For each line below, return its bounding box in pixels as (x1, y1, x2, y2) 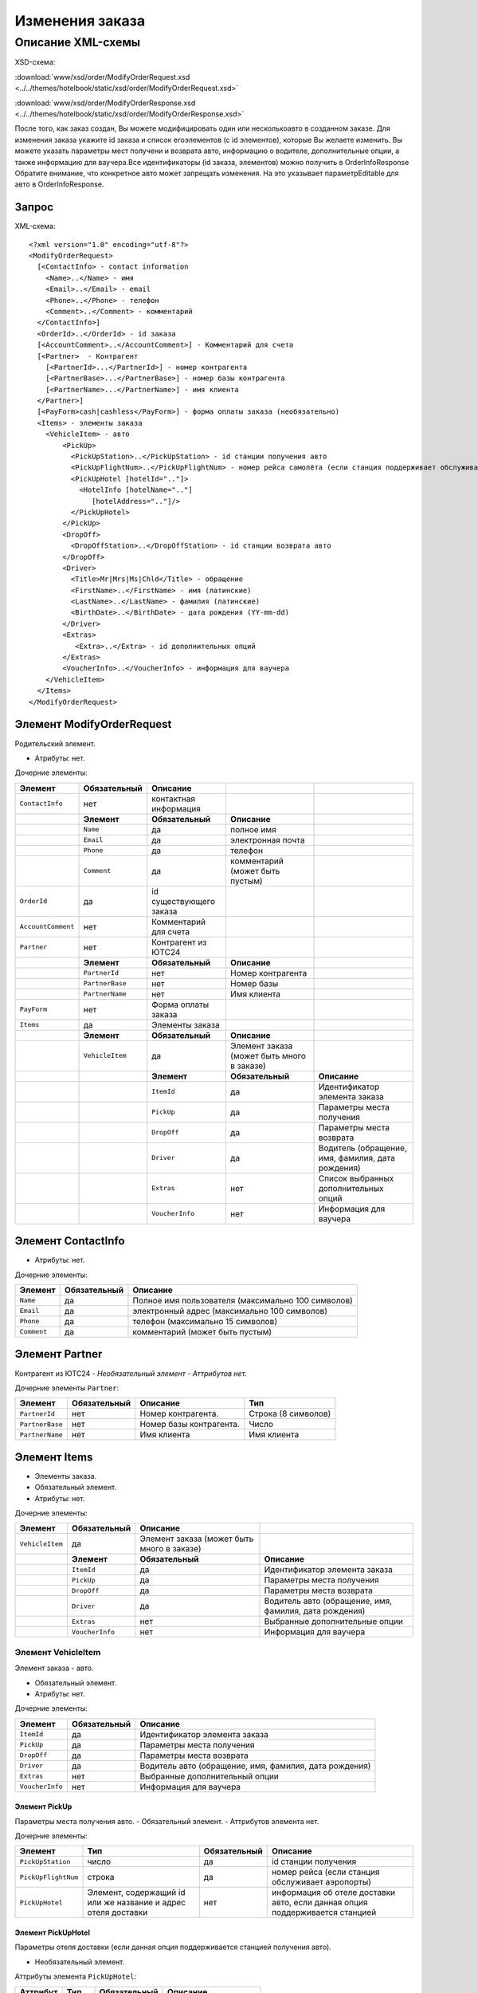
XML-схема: (14, 222, 56, 231)
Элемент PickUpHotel (14, 1928, 91, 1937)
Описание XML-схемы (14, 35, 141, 49)
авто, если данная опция (271, 1897, 368, 1908)
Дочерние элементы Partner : (14, 1383, 119, 1393)
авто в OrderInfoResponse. (14, 179, 104, 189)
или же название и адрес (87, 1897, 186, 1908)
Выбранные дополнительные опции (264, 1616, 404, 1627)
